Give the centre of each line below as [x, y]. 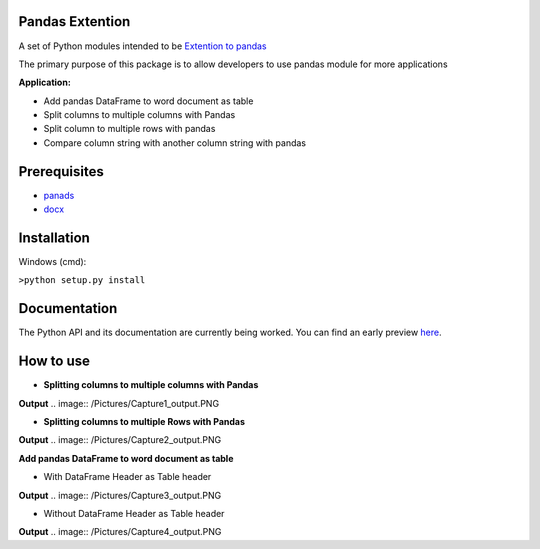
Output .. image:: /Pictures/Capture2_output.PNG [120, 440]
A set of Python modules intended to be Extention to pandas [142, 46]
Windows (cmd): [52, 262]
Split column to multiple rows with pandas [129, 129]
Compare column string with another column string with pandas [175, 142]
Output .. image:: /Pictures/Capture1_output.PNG [119, 403]
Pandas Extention [74, 21]
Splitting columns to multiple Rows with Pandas [144, 422]
